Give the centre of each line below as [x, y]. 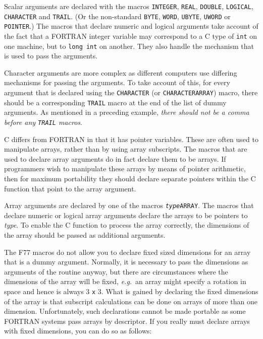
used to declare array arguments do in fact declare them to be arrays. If [115, 158]
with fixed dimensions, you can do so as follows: [78, 331]
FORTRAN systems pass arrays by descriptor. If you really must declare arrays [127, 321]
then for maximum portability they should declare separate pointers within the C [130, 178]
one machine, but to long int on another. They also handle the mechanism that [129, 46]
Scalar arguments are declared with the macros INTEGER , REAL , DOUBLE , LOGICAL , [129, 6]
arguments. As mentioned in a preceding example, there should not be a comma [127, 112]
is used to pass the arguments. [51, 56]
